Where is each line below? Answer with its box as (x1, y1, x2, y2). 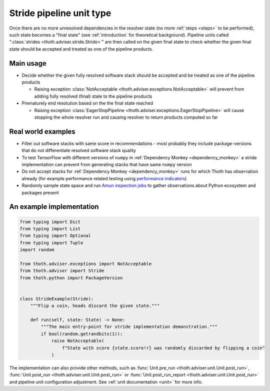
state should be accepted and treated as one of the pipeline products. (9, 46, 153, 52)
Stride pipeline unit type (9, 8, 111, 19)
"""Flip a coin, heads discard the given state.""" (30, 303, 160, 309)
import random (19, 247, 54, 253)
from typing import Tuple (19, 240, 83, 245)
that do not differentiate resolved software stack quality (21, 148, 136, 154)
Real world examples (9, 127, 76, 136)
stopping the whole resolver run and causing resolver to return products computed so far (34, 114, 218, 120)
